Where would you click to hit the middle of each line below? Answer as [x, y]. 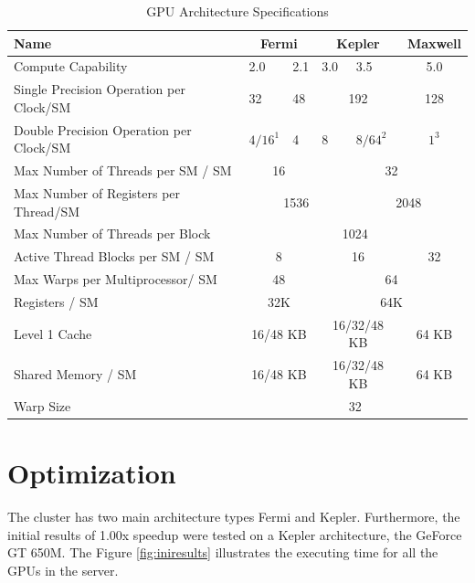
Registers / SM [56, 301]
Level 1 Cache [53, 333]
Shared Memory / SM [75, 374]
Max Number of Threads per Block [112, 233]
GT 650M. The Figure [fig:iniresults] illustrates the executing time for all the [223, 552]
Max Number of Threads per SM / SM [123, 170]
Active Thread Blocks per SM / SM [114, 256]
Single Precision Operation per [100, 89]
